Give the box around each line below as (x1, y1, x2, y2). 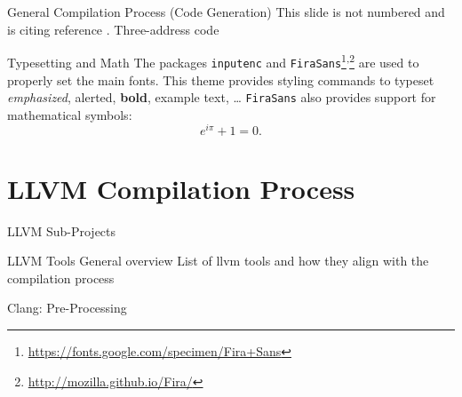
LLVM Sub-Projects (7, 221, 116, 240)
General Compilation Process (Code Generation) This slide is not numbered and (7, 3, 445, 20)
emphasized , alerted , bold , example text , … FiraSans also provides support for (7, 88, 436, 107)
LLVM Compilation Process (7, 170, 355, 206)
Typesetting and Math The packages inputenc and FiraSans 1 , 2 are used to (7, 51, 419, 71)
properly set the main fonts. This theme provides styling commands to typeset (7, 70, 434, 89)
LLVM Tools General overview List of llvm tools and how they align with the (7, 251, 429, 270)
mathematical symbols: (7, 105, 132, 123)
